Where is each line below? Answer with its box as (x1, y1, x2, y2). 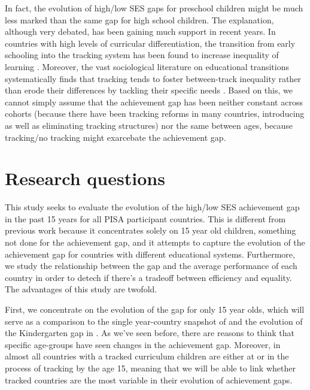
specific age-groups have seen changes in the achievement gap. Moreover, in (5, 338, 281, 350)
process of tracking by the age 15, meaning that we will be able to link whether (5, 361, 296, 374)
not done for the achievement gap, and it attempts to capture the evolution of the (5, 236, 305, 249)
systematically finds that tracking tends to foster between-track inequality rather (5, 72, 301, 84)
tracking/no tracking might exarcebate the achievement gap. (5, 131, 226, 143)
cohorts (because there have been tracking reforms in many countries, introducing (5, 107, 305, 120)
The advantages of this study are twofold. (5, 283, 157, 295)
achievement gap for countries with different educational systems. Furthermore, (5, 247, 295, 260)
